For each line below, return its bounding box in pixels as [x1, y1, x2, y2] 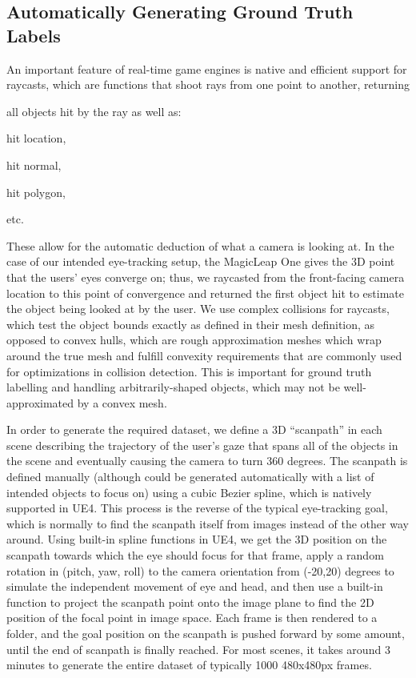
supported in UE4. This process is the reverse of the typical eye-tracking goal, [6, 499, 388, 516]
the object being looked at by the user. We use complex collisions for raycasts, [6, 300, 390, 317]
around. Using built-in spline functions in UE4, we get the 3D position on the [6, 531, 387, 548]
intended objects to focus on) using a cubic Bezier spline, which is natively [6, 483, 372, 500]
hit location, [6, 130, 66, 146]
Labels [6, 22, 61, 47]
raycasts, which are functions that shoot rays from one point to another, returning [6, 76, 410, 93]
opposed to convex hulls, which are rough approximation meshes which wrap [6, 331, 382, 348]
